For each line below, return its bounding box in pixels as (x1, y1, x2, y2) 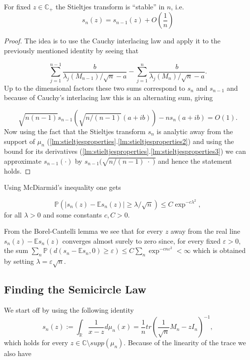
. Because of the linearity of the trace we (124, 337, 246, 348)
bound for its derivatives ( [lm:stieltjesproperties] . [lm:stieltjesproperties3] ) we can (4, 146, 246, 156)
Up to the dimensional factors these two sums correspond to (4, 82, 186, 93)
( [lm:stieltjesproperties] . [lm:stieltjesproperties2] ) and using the (47, 136, 234, 146)
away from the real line (170, 226, 241, 236)
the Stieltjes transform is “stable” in (55, 1, 165, 11)
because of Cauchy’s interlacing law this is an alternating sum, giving (4, 92, 213, 103)
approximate (4, 155, 42, 166)
